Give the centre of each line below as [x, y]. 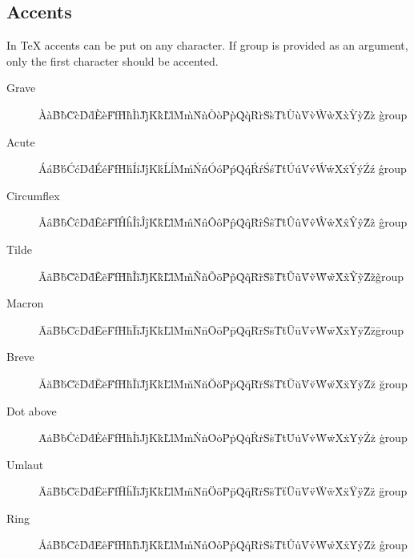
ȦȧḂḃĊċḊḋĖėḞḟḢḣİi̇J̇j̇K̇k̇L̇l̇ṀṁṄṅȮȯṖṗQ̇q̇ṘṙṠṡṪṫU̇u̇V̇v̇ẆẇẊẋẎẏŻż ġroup [223, 438]
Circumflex [33, 195]
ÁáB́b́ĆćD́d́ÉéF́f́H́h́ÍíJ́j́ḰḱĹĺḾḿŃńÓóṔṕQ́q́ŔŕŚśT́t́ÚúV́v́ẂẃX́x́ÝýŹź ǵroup [223, 169]
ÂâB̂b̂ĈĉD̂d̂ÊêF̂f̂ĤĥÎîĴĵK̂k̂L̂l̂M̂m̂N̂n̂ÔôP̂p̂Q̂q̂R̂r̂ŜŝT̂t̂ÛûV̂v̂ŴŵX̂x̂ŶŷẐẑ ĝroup [223, 222]
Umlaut [25, 464]
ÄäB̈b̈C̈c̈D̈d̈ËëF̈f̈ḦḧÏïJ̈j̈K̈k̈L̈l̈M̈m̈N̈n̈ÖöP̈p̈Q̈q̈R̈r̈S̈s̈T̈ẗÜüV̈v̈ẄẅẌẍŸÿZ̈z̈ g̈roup [223, 491]
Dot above [32, 410]
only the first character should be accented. [113, 60]
